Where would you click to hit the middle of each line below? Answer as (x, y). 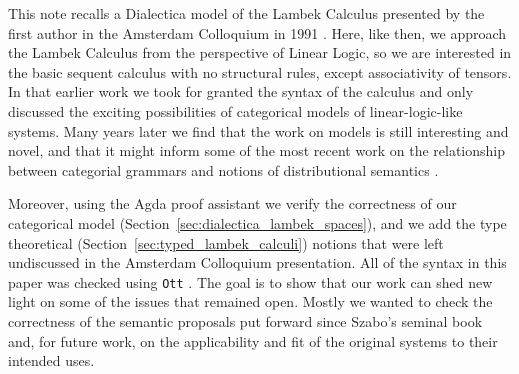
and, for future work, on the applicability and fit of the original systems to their (253, 340)
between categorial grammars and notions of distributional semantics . (223, 169)
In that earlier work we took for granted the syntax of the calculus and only (241, 91)
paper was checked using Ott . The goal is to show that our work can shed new (250, 281)
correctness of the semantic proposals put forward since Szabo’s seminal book (245, 320)
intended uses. (51, 360)
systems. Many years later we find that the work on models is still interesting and (258, 130)
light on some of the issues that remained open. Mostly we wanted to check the (250, 301)
